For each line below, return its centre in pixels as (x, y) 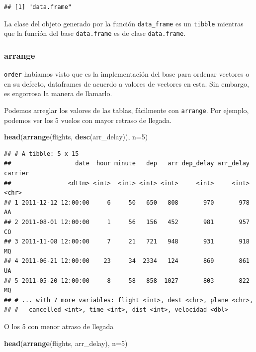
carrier (17, 173)
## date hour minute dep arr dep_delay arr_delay (127, 164)
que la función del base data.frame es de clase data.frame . (95, 33)
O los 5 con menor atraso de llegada (59, 326)
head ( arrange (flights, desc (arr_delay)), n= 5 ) (76, 137)
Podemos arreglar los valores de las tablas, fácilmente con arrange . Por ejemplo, (127, 110)
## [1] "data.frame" (38, 7)
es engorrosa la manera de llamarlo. (58, 93)
